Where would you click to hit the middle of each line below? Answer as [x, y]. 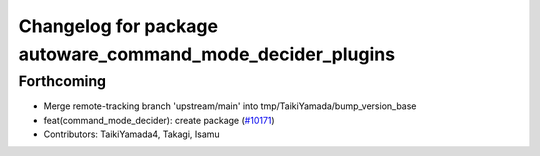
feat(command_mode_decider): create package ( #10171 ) [159, 120]
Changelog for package [118, 26]
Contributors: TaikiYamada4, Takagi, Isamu [131, 134]
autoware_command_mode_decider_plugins [206, 54]
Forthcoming [62, 81]
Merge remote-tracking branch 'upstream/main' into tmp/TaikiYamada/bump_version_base [230, 106]
